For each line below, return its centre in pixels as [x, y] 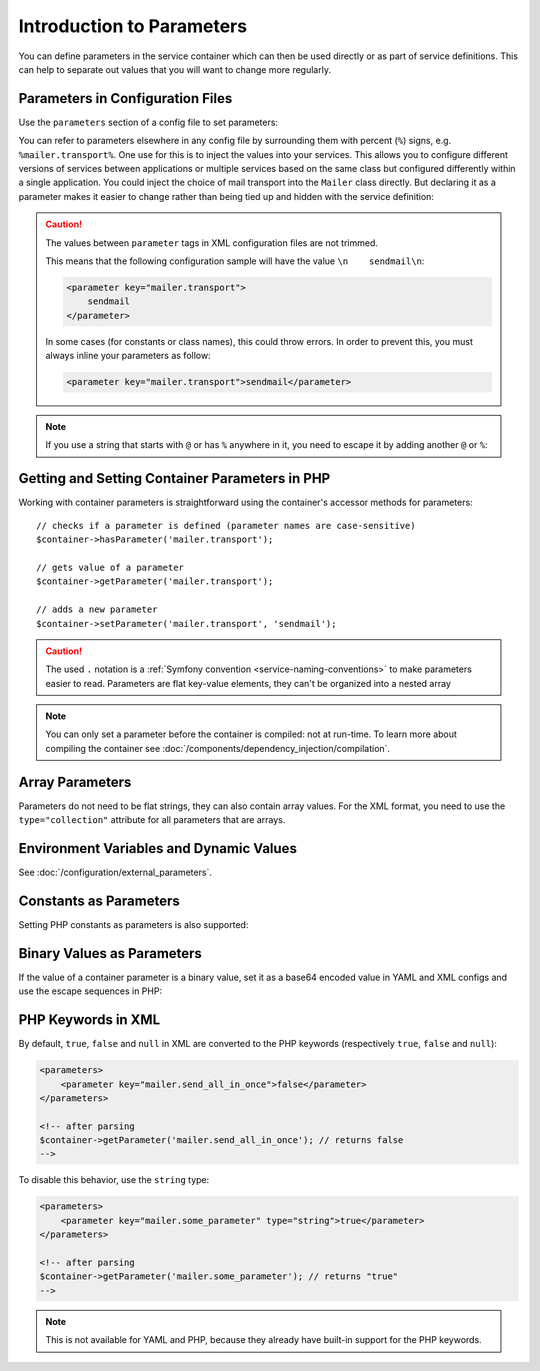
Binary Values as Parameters [110, 953]
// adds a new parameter [97, 609]
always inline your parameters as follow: [128, 356]
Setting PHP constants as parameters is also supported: [133, 924]
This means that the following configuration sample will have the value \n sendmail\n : [235, 261]
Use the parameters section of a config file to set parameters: [148, 122]
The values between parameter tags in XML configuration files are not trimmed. [212, 242]
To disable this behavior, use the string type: [114, 1180]
